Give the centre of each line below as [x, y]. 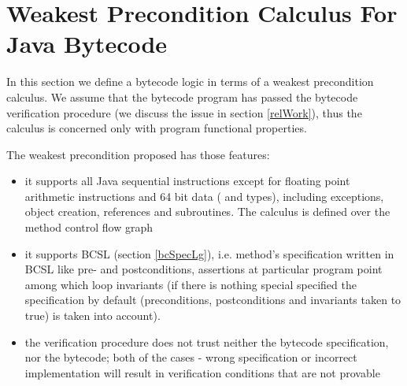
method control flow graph [89, 227]
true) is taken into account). [92, 315]
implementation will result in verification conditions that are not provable [202, 372]
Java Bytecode [87, 44]
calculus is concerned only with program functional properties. [157, 128]
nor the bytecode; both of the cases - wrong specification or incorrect [191, 357]
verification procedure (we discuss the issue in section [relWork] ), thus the [184, 112]
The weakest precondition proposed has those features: [138, 154]
